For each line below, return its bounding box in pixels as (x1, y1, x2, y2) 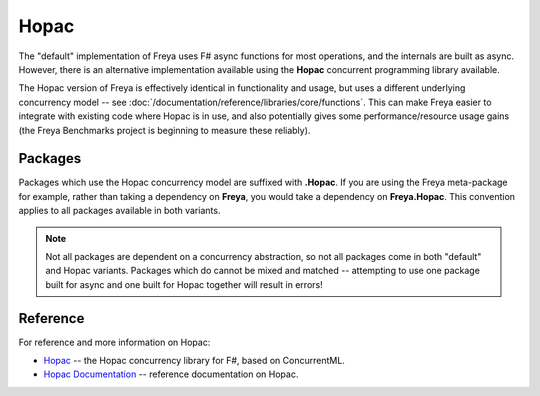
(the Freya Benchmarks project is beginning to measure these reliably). (18, 124, 311, 136)
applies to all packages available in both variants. (18, 205, 221, 217)
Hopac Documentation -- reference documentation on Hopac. (43, 368, 299, 380)
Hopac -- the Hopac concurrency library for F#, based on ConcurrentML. (43, 355, 345, 367)
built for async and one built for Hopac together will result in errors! (45, 278, 324, 290)
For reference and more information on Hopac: (18, 336, 211, 348)
